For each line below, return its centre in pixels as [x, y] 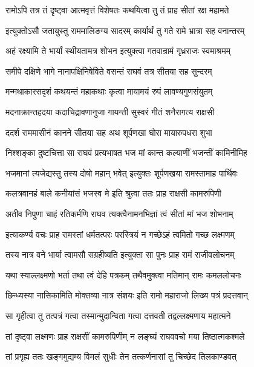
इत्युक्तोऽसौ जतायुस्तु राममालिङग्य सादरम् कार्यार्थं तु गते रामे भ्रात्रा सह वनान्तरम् [125, 30]
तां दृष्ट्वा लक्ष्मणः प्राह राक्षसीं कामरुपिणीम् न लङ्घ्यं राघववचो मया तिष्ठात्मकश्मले [125, 336]
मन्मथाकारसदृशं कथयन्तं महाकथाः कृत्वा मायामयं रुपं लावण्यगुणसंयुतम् [109, 91]
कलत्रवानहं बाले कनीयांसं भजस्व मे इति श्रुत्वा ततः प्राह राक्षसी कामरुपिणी [113, 193]
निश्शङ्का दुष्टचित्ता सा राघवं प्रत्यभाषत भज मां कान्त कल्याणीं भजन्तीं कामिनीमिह [126, 153]
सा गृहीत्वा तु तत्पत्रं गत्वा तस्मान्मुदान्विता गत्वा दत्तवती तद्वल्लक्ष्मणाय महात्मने [118, 315]
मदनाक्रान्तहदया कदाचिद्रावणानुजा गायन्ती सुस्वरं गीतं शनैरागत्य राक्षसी [110, 111]
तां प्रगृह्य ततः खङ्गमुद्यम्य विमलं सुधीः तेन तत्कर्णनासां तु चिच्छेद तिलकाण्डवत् [121, 356]
